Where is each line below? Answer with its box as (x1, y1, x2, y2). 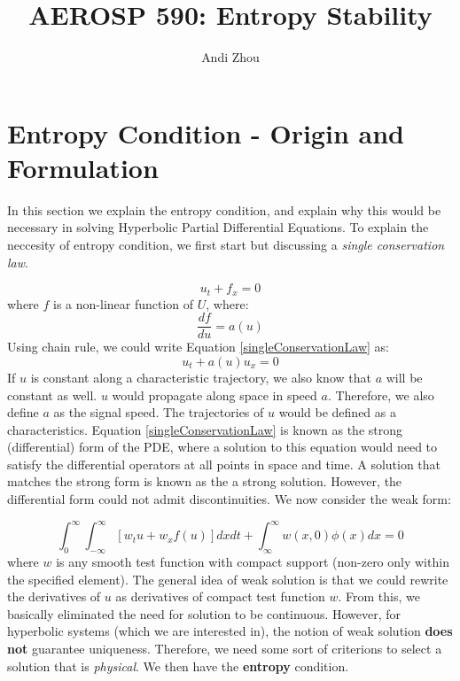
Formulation (7, 149, 159, 185)
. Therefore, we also (327, 385, 434, 404)
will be (386, 368, 423, 386)
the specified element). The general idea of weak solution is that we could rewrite (7, 569, 448, 588)
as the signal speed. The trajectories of (53, 403, 264, 422)
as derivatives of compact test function (115, 587, 325, 606)
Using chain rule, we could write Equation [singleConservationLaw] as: (7, 337, 389, 356)
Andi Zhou (201, 48, 260, 66)
